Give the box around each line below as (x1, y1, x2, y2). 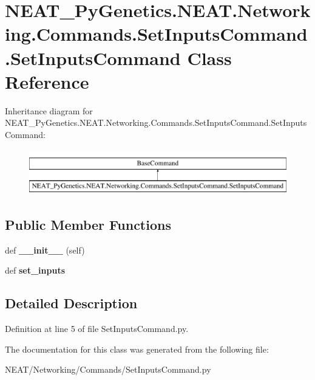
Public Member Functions (5, 215, 171, 234)
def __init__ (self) (5, 243, 85, 256)
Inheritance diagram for (5, 104, 93, 117)
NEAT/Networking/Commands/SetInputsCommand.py (5, 363, 211, 376)
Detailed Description (5, 294, 138, 313)
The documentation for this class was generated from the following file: (5, 342, 269, 355)
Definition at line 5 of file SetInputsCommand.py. (5, 322, 189, 335)
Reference (5, 69, 89, 94)
